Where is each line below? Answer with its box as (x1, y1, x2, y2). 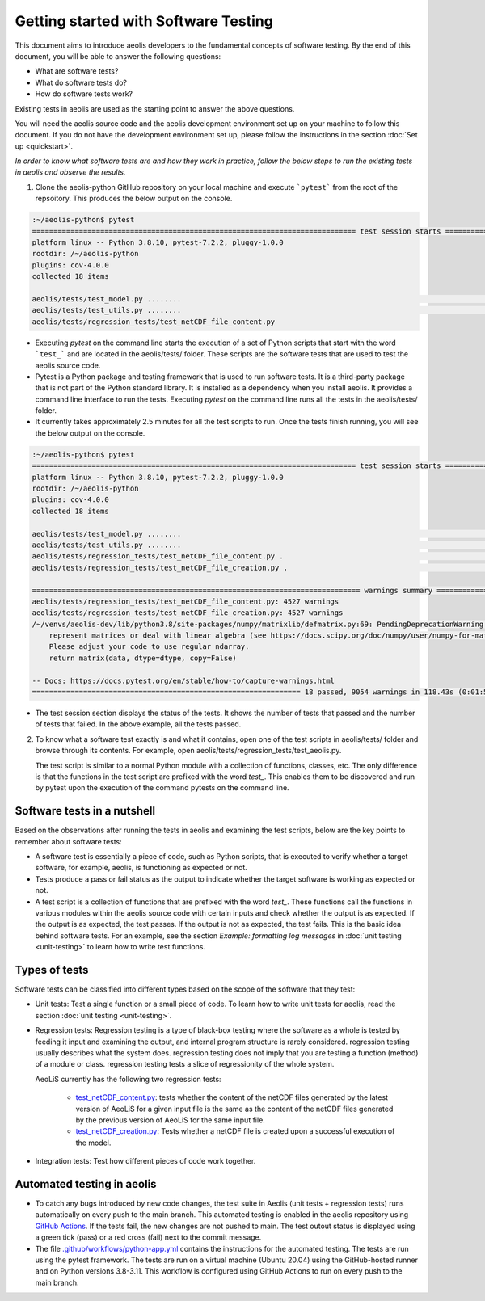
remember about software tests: (15, 836, 123, 846)
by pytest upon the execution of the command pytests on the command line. (35, 783, 290, 793)
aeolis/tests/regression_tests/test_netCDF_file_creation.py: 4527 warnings (32, 608, 344, 617)
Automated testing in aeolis (15, 1177, 157, 1191)
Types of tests (15, 962, 89, 977)
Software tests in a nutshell (15, 804, 156, 818)
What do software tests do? (35, 78, 127, 87)
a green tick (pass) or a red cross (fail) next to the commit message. (35, 1232, 262, 1242)
